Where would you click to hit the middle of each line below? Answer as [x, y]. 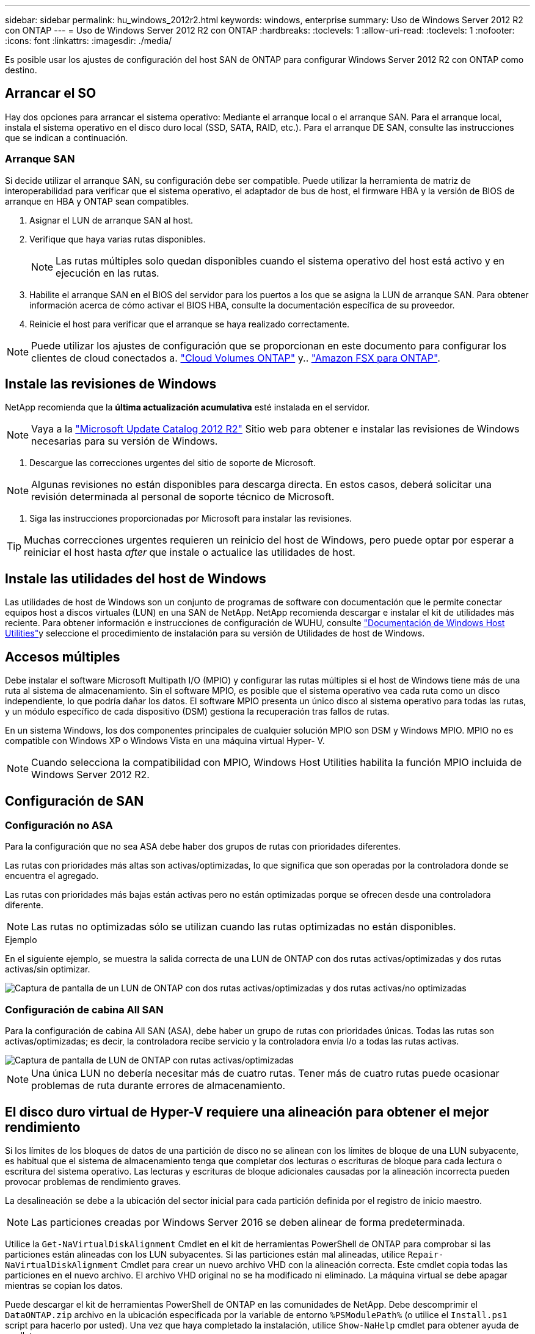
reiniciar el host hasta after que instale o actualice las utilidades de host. [190, 552]
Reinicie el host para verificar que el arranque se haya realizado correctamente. [190, 324]
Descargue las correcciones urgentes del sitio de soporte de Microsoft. [173, 463]
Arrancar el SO [51, 93]
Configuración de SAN [75, 801]
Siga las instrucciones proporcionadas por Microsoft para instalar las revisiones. [191, 519]
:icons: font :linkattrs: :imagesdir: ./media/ [89, 41]
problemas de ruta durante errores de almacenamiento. [158, 1086]
